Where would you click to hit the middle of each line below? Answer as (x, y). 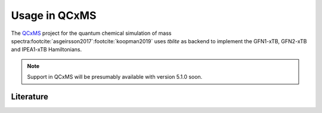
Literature (30, 97)
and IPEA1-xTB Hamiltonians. (47, 50)
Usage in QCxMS (54, 15)
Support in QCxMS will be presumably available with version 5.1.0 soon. (115, 77)
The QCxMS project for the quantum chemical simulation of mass (91, 33)
